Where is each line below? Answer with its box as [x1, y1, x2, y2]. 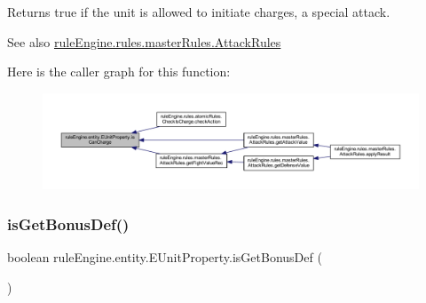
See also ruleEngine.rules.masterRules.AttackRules [7, 32, 281, 51]
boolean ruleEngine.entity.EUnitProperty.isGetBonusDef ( [7, 248, 322, 267]
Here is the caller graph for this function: [7, 62, 231, 81]
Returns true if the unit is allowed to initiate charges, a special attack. [7, 3, 390, 20]
